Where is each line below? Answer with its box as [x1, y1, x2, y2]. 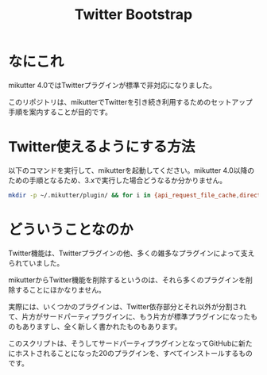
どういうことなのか [8, 220, 133, 239]
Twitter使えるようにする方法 [8, 138, 195, 156]
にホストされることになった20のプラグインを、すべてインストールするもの [8, 348, 253, 358]
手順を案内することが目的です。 [8, 107, 113, 117]
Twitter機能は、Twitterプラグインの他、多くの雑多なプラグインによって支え [8, 248, 255, 258]
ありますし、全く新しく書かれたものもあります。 [21, 321, 182, 331]
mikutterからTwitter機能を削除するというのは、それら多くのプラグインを [8, 275, 246, 285]
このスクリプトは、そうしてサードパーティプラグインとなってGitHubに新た [8, 339, 253, 348]
